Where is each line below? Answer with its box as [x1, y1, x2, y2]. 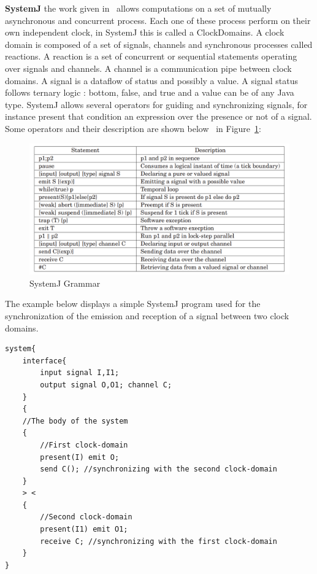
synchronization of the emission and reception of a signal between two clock [5, 309, 289, 322]
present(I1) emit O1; [40, 525, 128, 534]
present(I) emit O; [40, 452, 120, 462]
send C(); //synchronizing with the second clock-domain [40, 465, 277, 474]
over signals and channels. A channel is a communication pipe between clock [5, 61, 292, 74]
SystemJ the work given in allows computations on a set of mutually [5, 2, 272, 14]
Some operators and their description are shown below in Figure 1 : [5, 122, 261, 134]
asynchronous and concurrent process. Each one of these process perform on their [5, 14, 311, 26]
